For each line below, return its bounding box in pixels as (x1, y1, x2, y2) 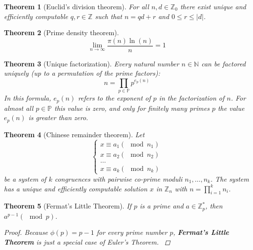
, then (205, 201, 223, 211)
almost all (4, 103, 34, 113)
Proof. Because (4, 227, 48, 237)
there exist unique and (180, 1, 246, 11)
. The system (210, 173, 249, 184)
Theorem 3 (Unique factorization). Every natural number (4, 58, 179, 68)
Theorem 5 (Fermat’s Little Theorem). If (4, 201, 131, 211)
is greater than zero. (28, 112, 88, 123)
